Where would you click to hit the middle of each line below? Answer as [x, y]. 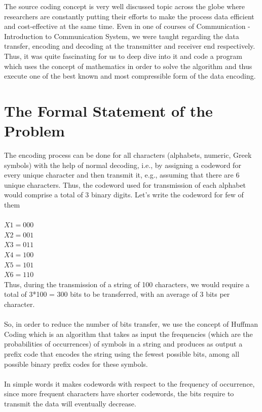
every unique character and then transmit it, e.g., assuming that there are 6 [122, 175]
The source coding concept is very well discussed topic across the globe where [125, 6]
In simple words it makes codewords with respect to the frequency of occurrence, [129, 383]
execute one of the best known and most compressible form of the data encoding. [130, 76]
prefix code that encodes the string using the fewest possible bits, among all [122, 353]
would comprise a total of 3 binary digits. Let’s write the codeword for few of [124, 195]
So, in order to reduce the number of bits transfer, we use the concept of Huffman [131, 324]
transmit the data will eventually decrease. [70, 403]
